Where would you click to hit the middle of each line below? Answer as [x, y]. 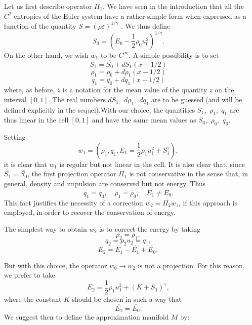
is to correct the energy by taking [150, 228]
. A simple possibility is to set [174, 55]
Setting [15, 137]
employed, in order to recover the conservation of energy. [90, 212]
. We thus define [146, 25]
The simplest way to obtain [45, 228]
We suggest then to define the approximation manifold [86, 317]
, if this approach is [208, 202]
